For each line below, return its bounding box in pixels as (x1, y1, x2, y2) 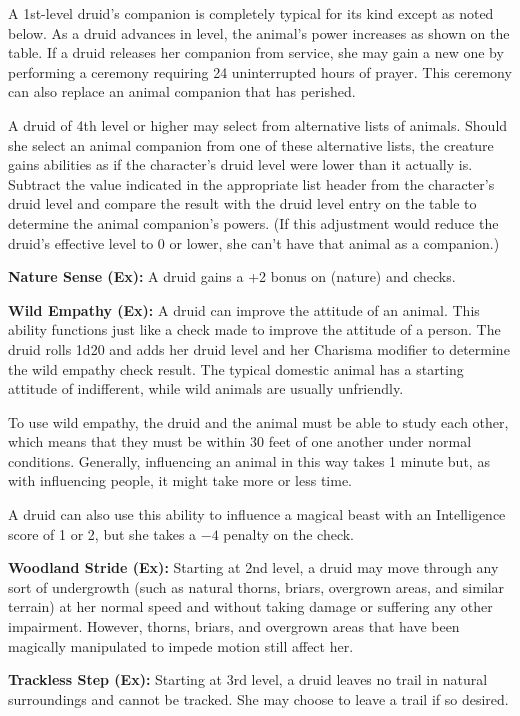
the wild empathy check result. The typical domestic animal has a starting (8, 358, 464, 379)
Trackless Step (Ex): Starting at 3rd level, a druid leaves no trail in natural (8, 669, 488, 690)
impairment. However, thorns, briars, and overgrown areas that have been (8, 616, 460, 637)
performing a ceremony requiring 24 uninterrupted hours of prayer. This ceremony (8, 61, 512, 82)
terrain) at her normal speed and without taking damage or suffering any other (8, 596, 493, 617)
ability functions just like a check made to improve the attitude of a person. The (8, 319, 501, 340)
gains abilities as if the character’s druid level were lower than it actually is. (8, 154, 473, 175)
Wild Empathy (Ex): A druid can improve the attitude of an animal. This (8, 299, 480, 320)
